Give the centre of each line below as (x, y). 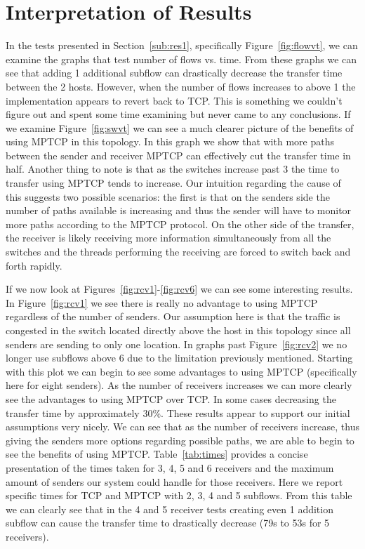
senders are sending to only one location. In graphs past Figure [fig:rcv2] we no (177, 344)
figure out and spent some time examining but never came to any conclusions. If (178, 114)
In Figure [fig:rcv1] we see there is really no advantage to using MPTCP (162, 302)
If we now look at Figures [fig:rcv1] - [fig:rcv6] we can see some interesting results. (179, 289)
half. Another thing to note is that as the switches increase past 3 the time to (173, 169)
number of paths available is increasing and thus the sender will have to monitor (179, 210)
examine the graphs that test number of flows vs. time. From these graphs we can (181, 59)
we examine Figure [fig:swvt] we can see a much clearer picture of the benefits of (180, 127)
